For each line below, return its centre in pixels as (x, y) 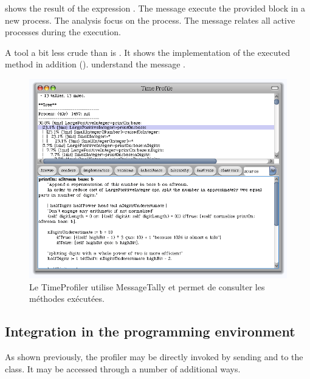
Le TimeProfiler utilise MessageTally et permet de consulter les (147, 286)
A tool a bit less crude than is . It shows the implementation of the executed (147, 52)
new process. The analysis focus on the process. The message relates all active (150, 20)
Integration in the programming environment (150, 331)
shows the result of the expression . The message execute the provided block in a (155, 8)
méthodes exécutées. (67, 299)
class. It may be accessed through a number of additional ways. (123, 368)
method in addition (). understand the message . (95, 64)
